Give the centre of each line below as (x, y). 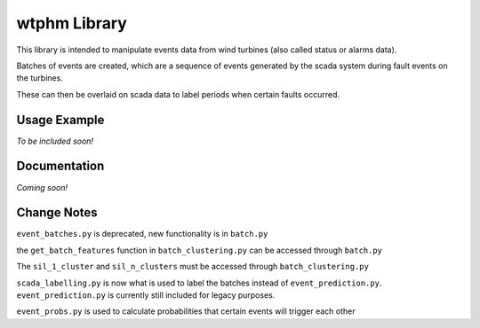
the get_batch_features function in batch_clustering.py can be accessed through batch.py (199, 250)
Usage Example (60, 120)
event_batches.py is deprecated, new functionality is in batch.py (142, 234)
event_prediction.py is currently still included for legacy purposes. (146, 295)
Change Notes (57, 213)
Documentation (60, 166)
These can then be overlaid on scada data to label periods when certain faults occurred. (178, 94)
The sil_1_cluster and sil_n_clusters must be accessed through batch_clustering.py (192, 267)
